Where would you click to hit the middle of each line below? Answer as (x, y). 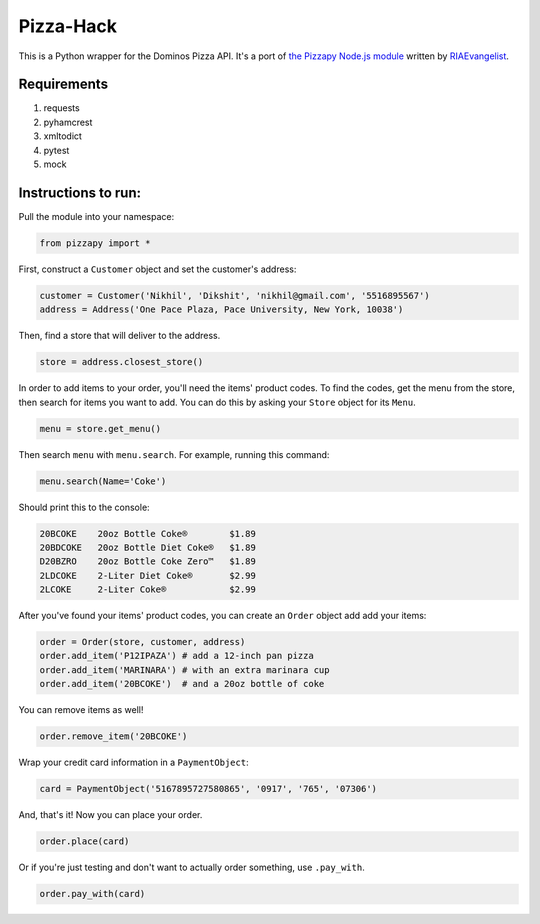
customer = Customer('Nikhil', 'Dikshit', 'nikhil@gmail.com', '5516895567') (234, 295)
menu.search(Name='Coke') (103, 481)
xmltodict (62, 136)
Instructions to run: (80, 192)
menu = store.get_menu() (100, 428)
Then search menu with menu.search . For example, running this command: (174, 454)
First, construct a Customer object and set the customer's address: (157, 269)
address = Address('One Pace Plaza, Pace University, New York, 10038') (221, 309)
